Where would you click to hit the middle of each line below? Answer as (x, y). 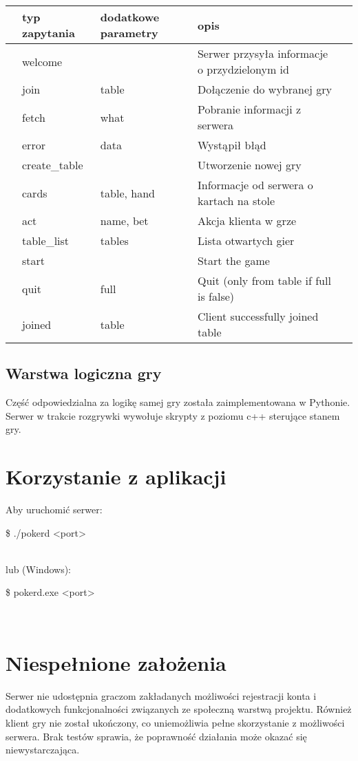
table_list (46, 240)
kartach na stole (236, 201)
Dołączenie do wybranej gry (264, 89)
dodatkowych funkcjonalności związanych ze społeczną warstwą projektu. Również (179, 709)
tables (114, 240)
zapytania (49, 33)
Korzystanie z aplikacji (116, 476)
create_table (53, 165)
